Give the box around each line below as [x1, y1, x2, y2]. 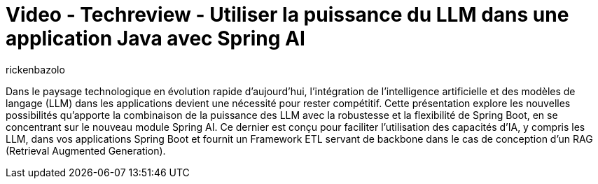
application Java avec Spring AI [6, 27, 305, 50]
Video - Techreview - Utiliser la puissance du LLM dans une [6, 3, 569, 27]
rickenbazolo [6, 63, 65, 76]
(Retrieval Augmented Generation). [6, 144, 166, 157]
